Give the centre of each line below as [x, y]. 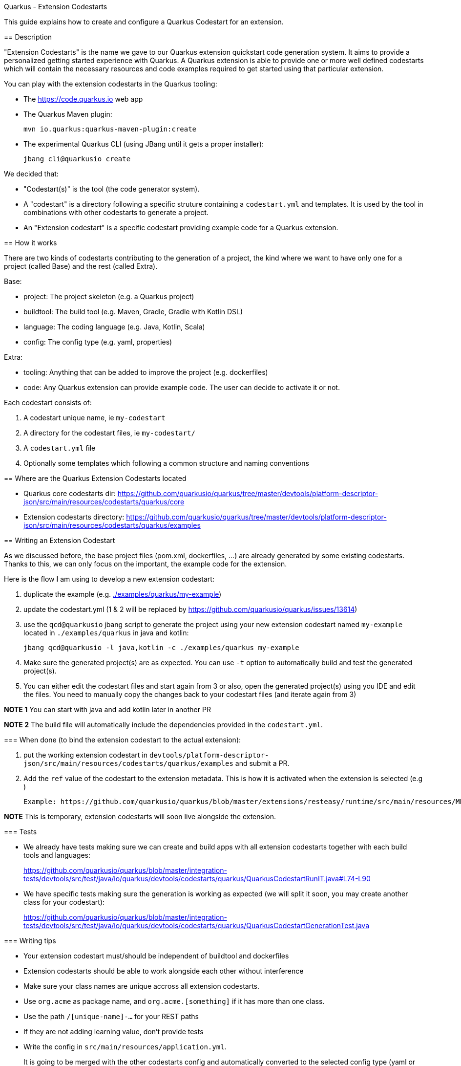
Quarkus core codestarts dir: [70, 493]
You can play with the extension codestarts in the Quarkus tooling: [111, 84]
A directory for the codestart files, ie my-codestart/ [109, 433]
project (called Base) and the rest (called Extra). [81, 266]
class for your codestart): [64, 902]
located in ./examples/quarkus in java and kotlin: [106, 633]
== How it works [31, 243]
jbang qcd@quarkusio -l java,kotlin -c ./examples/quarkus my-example [161, 648]
